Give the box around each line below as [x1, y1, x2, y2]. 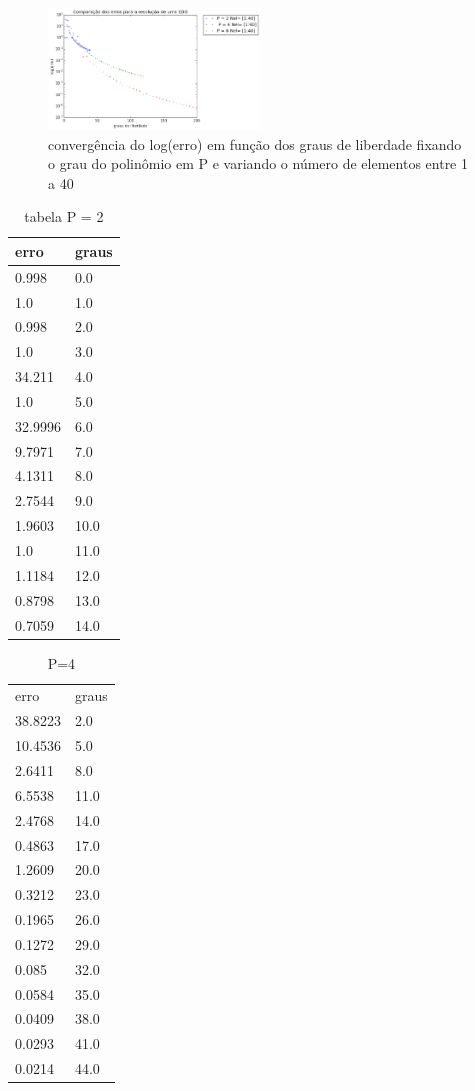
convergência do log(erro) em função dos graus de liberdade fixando [48, 133, 462, 154]
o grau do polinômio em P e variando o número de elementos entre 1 [48, 153, 468, 174]
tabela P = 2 [24, 206, 104, 227]
